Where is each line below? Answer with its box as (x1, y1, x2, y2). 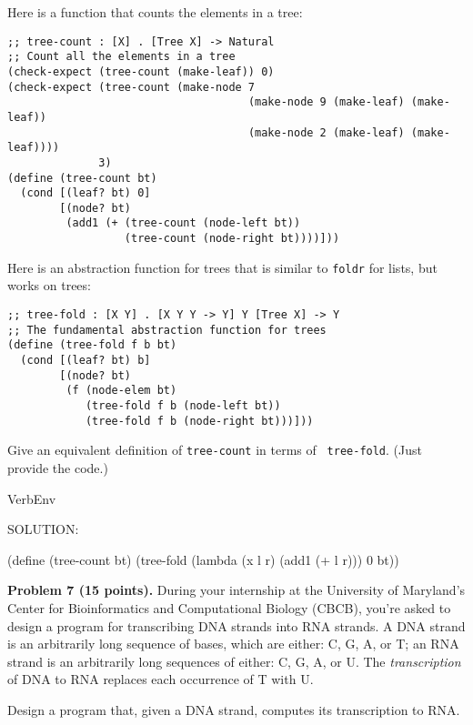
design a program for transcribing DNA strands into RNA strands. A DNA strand (7, 616, 466, 635)
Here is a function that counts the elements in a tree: (7, 3, 303, 21)
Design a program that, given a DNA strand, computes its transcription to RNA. (7, 700, 460, 719)
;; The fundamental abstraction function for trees (7, 323, 327, 337)
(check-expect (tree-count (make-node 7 (7, 80, 256, 94)
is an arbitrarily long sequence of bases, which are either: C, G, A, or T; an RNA (7, 634, 459, 653)
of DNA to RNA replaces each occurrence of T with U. (7, 670, 314, 689)
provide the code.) (7, 458, 108, 477)
